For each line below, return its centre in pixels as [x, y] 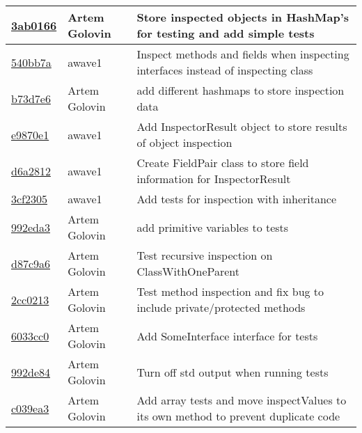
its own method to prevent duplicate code [238, 416]
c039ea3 [30, 408]
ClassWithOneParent [188, 271]
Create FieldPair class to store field [223, 163]
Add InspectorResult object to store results [242, 126]
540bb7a [31, 62]
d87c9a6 [31, 263]
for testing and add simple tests [226, 33]
